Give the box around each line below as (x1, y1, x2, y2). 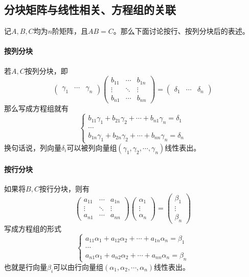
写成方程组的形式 (4, 223, 61, 234)
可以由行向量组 (53, 261, 104, 272)
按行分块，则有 (39, 183, 89, 194)
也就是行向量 (4, 261, 47, 272)
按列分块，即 (25, 65, 68, 76)
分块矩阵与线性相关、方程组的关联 (4, 2, 176, 17)
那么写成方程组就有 (4, 103, 69, 114)
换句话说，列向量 (4, 142, 61, 153)
